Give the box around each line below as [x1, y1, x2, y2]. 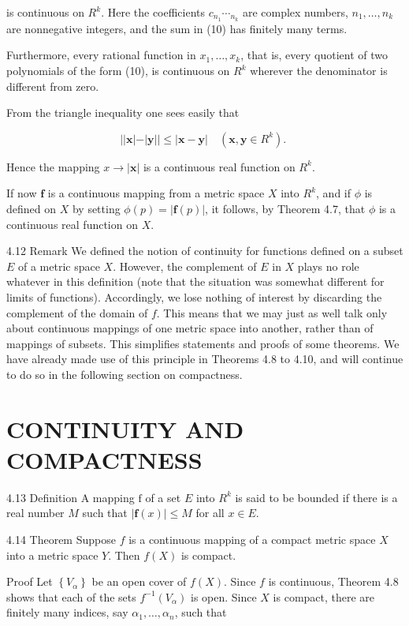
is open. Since [190, 588, 257, 605]
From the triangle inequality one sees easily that [6, 104, 240, 121]
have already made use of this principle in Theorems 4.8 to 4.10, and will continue [6, 350, 403, 367]
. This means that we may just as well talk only [156, 304, 388, 320]
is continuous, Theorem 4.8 [268, 573, 399, 590]
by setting [72, 201, 121, 217]
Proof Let [6, 573, 53, 590]
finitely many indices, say [6, 604, 128, 620]
